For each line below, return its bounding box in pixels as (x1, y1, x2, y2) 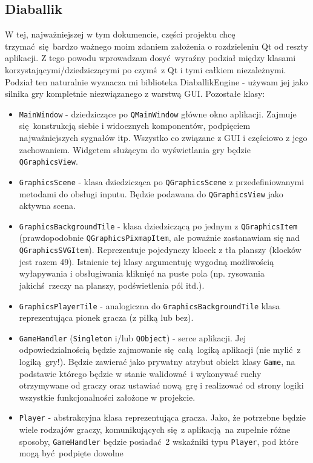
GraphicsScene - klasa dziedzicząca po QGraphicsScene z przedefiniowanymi (19, 175, 305, 188)
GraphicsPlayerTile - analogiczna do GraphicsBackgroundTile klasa (19, 299, 280, 312)
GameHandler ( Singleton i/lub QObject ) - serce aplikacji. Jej (19, 331, 246, 344)
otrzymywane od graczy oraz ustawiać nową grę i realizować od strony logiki (19, 379, 304, 392)
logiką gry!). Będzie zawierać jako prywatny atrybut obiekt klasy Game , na (19, 355, 295, 368)
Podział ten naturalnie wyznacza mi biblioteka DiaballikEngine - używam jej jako (5, 75, 308, 88)
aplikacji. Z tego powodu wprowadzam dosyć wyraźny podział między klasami (5, 51, 296, 64)
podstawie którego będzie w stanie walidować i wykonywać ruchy (19, 367, 262, 379)
